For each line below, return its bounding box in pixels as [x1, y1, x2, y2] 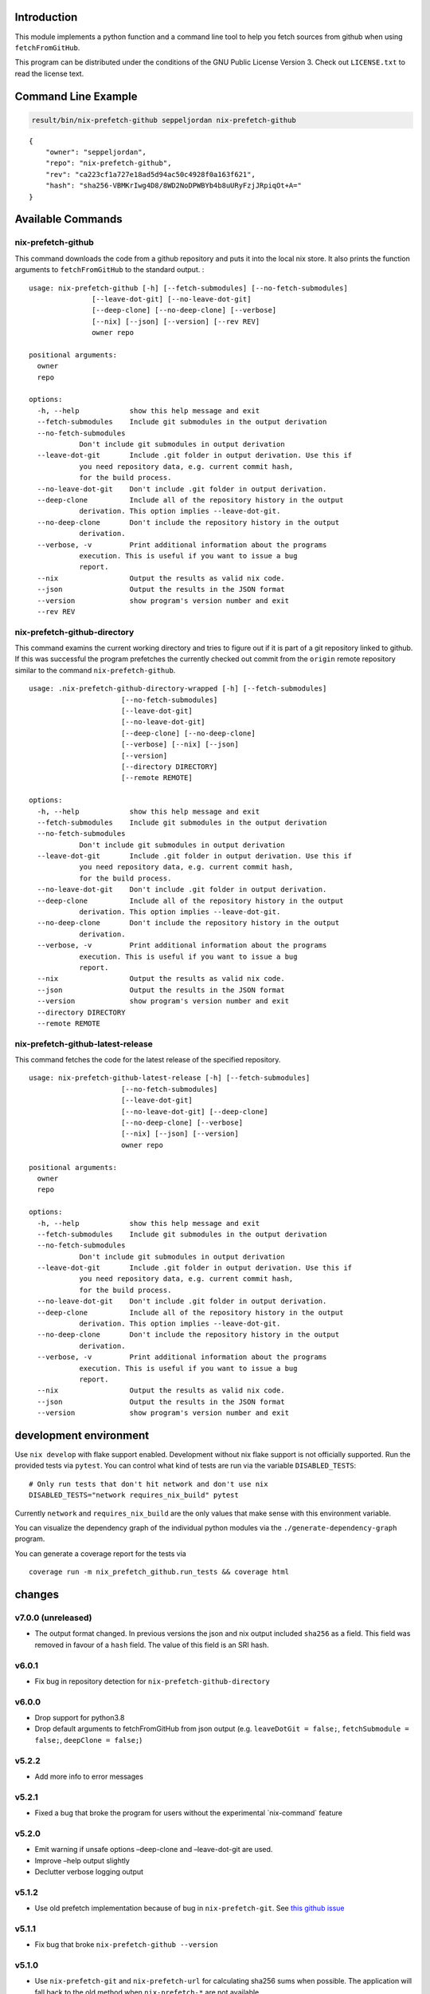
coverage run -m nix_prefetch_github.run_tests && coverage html [29, 1567, 290, 1577]
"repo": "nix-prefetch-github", [45, 159, 172, 167]
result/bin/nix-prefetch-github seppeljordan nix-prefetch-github [31, 116, 296, 124]
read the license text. [14, 69, 84, 78]
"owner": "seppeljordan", [45, 148, 147, 157]
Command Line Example [14, 89, 139, 103]
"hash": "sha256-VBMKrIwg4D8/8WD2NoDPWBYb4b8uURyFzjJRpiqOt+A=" [45, 181, 302, 191]
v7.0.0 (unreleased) [14, 1612, 92, 1623]
